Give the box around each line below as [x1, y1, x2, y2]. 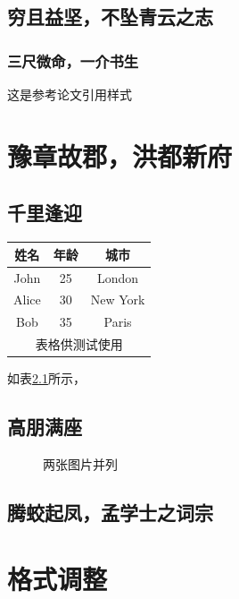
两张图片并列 [43, 454, 118, 473]
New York [90, 290, 145, 309]
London [97, 268, 139, 287]
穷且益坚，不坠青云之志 [7, 3, 213, 30]
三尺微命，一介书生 [7, 49, 139, 72]
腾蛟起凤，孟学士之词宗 [7, 498, 213, 526]
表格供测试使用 [35, 335, 123, 354]
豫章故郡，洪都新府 [7, 137, 233, 174]
